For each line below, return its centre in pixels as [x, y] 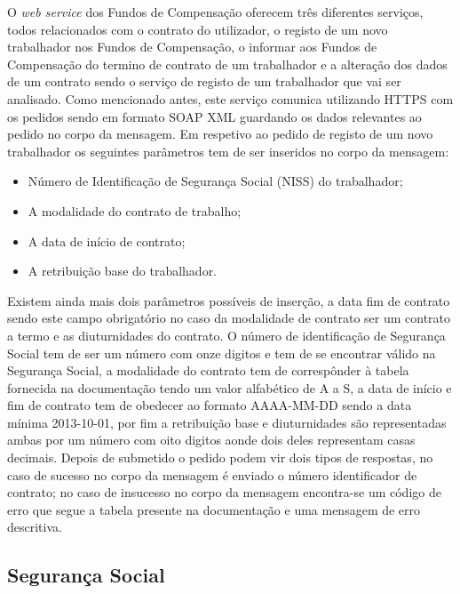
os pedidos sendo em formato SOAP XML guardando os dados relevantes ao [214, 116]
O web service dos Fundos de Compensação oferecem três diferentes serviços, [215, 12]
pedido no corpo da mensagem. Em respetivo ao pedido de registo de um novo [220, 134]
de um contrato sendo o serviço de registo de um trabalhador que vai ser [204, 81]
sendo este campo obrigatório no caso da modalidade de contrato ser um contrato [229, 318]
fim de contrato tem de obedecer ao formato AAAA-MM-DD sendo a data [210, 405]
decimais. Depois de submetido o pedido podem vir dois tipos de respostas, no [220, 458]
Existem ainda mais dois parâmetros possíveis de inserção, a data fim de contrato [229, 300]
